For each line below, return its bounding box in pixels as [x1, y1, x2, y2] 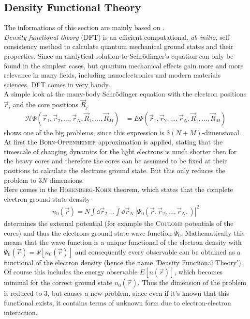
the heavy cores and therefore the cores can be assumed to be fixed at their [4, 156, 227, 166]
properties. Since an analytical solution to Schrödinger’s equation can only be [4, 50, 234, 61]
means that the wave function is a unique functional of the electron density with [4, 237, 242, 247]
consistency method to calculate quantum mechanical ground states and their [4, 41, 234, 51]
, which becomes [174, 267, 223, 277]
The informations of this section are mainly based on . [4, 22, 165, 32]
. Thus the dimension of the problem [137, 277, 247, 287]
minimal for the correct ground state [4, 277, 112, 287]
